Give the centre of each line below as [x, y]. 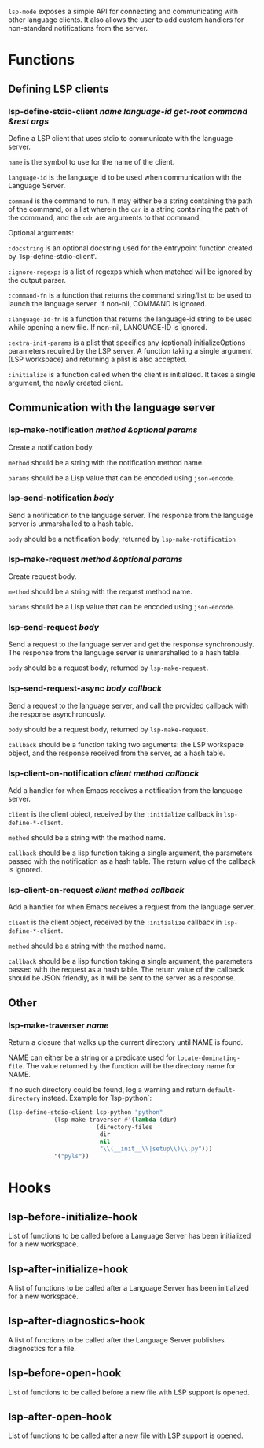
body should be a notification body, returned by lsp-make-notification [122, 539]
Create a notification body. [51, 447]
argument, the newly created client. [66, 383]
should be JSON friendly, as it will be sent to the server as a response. [122, 978]
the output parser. [37, 280]
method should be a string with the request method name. [100, 592]
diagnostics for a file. [42, 1348]
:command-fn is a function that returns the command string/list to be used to [130, 295]
